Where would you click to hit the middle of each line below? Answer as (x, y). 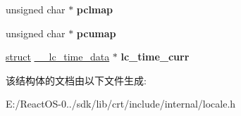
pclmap (95, 9)
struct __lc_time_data (58, 57)
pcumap (96, 33)
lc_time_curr (155, 57)
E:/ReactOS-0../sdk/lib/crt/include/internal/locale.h (121, 104)
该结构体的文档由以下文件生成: (76, 80)
